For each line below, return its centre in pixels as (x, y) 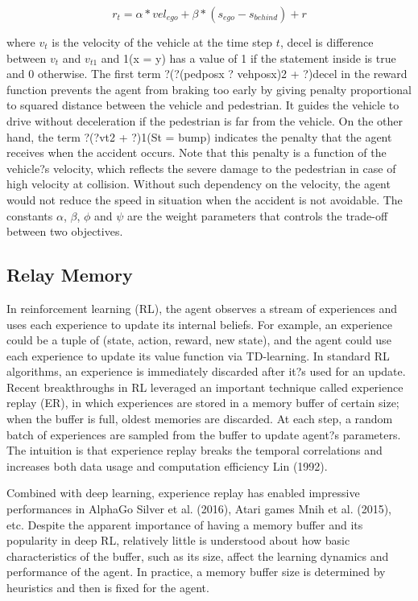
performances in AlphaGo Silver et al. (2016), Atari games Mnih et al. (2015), (199, 509)
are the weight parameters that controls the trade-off (258, 215)
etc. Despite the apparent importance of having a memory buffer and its (185, 524)
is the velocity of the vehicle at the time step (162, 42)
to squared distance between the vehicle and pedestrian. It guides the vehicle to (203, 105)
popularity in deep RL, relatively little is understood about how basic (178, 540)
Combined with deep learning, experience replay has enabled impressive (183, 493)
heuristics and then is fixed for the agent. (108, 588)
